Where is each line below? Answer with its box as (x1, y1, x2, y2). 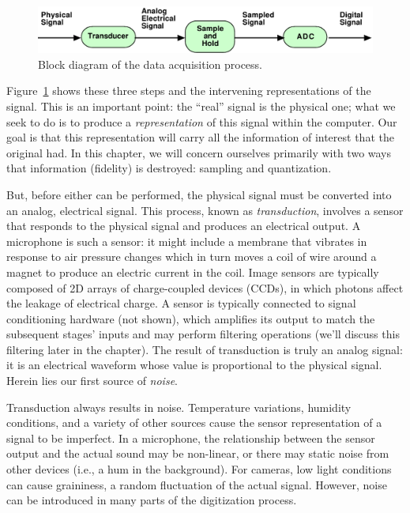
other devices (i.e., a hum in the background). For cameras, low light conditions (6, 461, 392, 477)
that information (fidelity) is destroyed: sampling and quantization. (6, 160, 332, 176)
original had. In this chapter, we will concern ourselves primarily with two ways (6, 144, 392, 160)
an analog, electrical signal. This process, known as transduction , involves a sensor (6, 202, 404, 218)
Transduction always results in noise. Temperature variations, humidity (6, 398, 352, 415)
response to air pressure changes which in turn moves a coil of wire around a (6, 248, 377, 265)
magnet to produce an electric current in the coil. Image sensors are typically (6, 263, 379, 280)
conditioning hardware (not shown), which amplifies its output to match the (6, 310, 375, 326)
